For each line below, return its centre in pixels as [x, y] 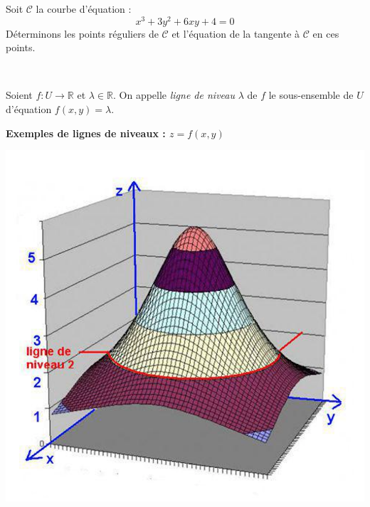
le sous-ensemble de [311, 95]
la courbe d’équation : [84, 9]
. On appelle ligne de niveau [174, 95]
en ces [326, 33]
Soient [19, 95]
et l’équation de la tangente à [236, 33]
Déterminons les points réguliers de [82, 33]
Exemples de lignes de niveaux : [86, 133]
